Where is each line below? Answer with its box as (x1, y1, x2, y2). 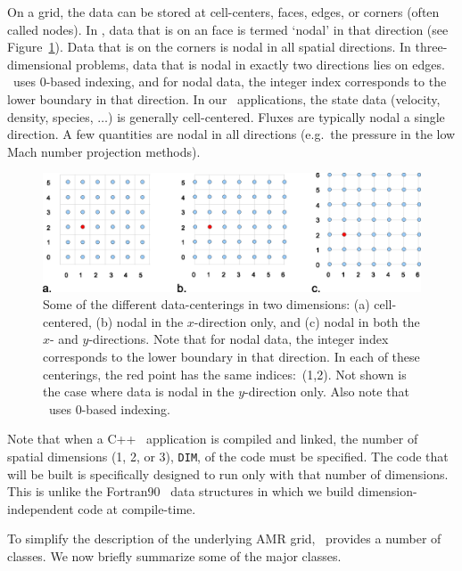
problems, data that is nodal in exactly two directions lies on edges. (76, 54, 445, 73)
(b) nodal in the (95, 312, 184, 330)
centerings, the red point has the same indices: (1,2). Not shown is (43, 364, 407, 383)
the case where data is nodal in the (43, 382, 235, 401)
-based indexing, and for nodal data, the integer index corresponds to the (45, 72, 447, 91)
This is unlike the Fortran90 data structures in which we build (7, 482, 354, 501)
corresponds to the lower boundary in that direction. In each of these (43, 347, 420, 366)
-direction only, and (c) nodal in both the (194, 312, 420, 330)
